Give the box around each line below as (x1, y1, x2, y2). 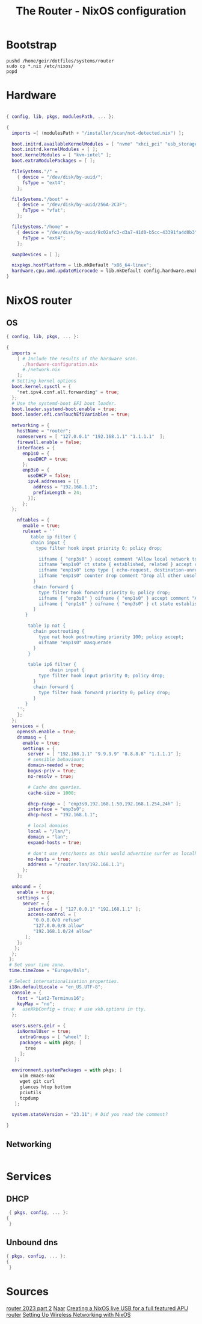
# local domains (28, 823, 69, 829)
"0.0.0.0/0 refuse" (32, 917, 82, 923)
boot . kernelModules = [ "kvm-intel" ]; (11, 152, 112, 158)
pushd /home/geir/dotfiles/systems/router (6, 58, 114, 64)
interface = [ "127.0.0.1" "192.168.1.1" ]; (28, 906, 141, 912)
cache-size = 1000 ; (28, 790, 77, 796)
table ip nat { (28, 623, 66, 629)
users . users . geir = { (11, 1023, 66, 1029)
